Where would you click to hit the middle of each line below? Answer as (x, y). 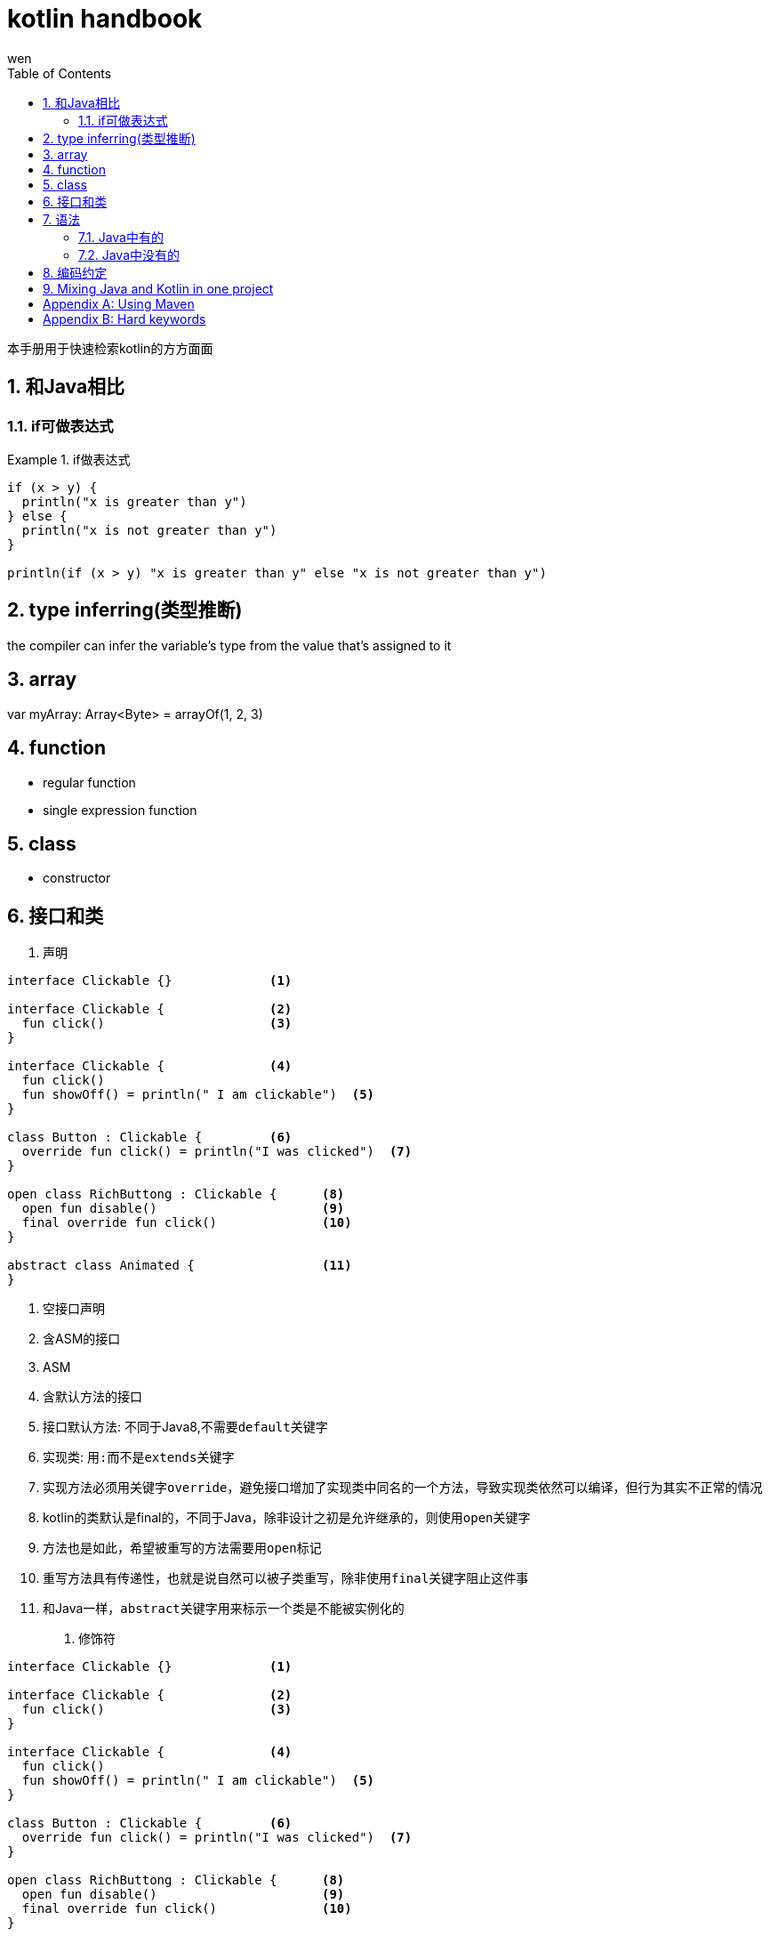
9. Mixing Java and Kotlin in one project (158, 288)
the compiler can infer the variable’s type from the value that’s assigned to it (229, 645)
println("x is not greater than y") (149, 530)
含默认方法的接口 (92, 1397)
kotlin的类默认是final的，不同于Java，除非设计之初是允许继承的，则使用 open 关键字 (287, 1518)
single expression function (120, 810)
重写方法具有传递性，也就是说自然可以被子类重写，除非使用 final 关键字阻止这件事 (286, 1578)
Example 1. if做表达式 (69, 459)
